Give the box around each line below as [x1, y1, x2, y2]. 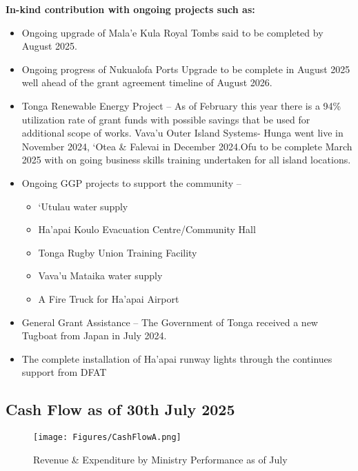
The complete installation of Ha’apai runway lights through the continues [21, 351, 332, 365]
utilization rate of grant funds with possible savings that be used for [21, 112, 310, 126]
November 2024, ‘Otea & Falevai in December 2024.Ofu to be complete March [21, 139, 352, 153]
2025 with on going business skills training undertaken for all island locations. [21, 152, 351, 167]
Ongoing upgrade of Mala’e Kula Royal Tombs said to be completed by [21, 25, 324, 39]
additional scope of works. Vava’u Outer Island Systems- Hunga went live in [21, 126, 344, 140]
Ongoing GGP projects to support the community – [21, 175, 241, 190]
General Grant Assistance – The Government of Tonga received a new [21, 314, 318, 329]
